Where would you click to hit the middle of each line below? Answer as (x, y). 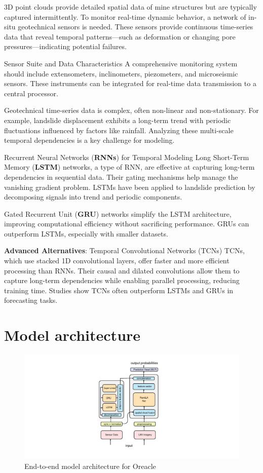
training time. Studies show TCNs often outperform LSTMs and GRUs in (119, 290)
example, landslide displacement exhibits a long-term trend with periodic (118, 120)
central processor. (31, 93)
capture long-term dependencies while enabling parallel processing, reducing (122, 280)
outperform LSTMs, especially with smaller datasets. (86, 233)
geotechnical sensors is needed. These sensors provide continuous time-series (136, 27)
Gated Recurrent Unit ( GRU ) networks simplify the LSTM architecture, (118, 213)
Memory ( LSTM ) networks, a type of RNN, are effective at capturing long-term (129, 167)
